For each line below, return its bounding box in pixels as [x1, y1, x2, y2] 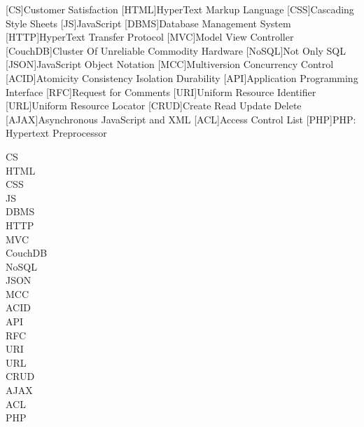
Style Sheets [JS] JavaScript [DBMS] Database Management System [6, 15, 291, 30]
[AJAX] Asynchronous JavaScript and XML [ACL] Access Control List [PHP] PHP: [6, 111, 356, 126]
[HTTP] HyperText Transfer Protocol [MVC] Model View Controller [6, 29, 294, 44]
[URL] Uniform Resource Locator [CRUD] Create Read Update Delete [6, 98, 302, 113]
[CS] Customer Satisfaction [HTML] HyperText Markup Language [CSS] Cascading [6, 2, 354, 16]
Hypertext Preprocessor [6, 126, 107, 140]
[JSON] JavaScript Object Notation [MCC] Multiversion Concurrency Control [6, 57, 334, 72]
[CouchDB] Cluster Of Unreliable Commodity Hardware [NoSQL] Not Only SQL [6, 43, 346, 57]
